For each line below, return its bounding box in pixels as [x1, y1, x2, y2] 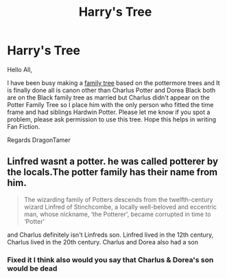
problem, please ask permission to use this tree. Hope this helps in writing [7, 115, 216, 124]
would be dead [7, 264, 58, 273]
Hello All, [7, 65, 33, 73]
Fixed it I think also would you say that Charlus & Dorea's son [7, 255, 214, 264]
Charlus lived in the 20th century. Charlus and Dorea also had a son [7, 238, 199, 246]
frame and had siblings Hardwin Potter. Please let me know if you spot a [7, 108, 211, 116]
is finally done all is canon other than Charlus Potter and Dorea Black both [7, 86, 216, 94]
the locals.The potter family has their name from [7, 166, 218, 178]
